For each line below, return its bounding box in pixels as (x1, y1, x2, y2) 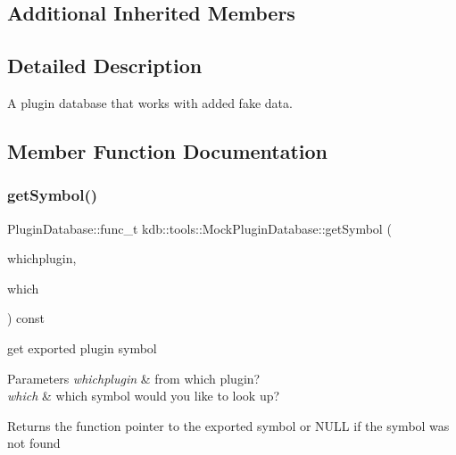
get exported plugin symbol (7, 338, 157, 357)
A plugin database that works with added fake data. (7, 93, 293, 112)
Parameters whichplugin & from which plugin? (7, 368, 261, 387)
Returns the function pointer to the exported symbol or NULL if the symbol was (7, 416, 450, 434)
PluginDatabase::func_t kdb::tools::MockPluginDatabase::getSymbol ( (7, 219, 392, 237)
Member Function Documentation (7, 136, 328, 164)
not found (7, 434, 61, 452)
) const (7, 309, 46, 327)
